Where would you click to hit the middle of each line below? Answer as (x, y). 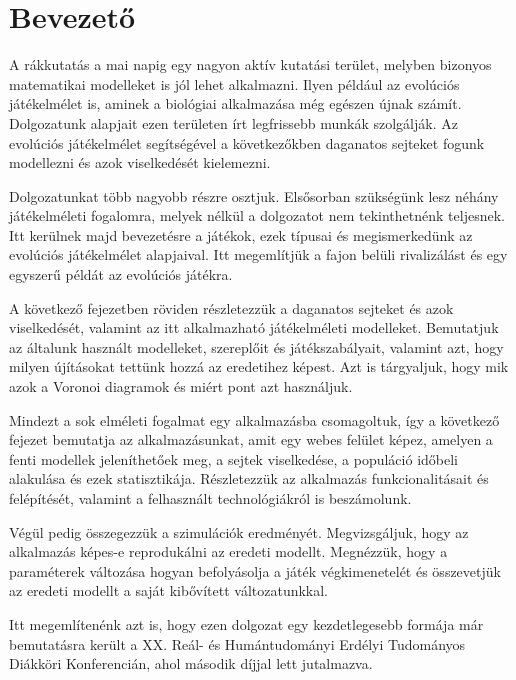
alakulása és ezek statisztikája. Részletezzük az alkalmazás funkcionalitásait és (249, 478)
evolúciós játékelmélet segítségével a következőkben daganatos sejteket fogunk (247, 142)
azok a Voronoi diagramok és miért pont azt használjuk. (181, 386)
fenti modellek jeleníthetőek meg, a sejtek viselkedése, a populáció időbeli (233, 458)
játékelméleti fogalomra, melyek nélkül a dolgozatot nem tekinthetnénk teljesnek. (257, 215)
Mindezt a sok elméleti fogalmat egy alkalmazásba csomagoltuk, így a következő (254, 419)
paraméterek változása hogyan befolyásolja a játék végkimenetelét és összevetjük (255, 570)
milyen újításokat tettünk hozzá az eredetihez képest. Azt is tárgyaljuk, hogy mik (259, 366)
